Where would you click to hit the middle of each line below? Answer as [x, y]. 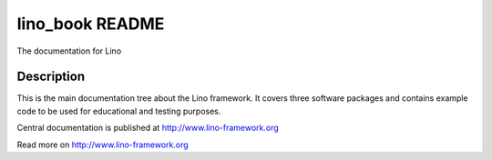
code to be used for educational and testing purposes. [119, 111]
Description [51, 77]
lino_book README [91, 24]
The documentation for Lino [69, 51]
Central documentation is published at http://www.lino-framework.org [148, 128]
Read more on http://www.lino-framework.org [102, 145]
